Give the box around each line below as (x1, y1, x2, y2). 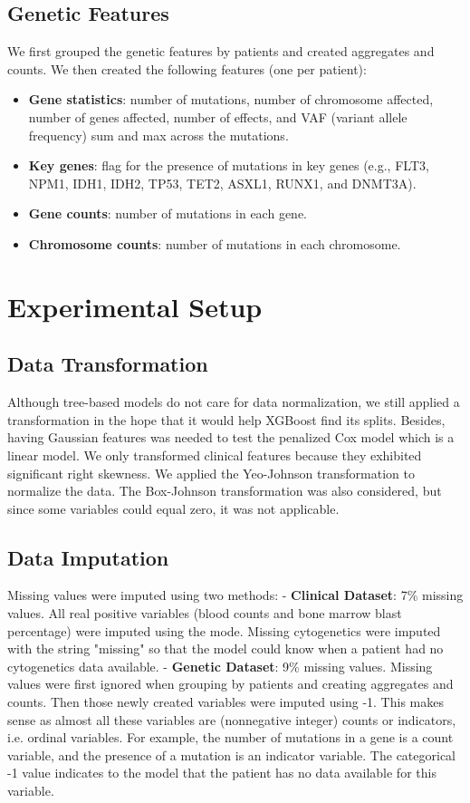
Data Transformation (7, 350, 208, 378)
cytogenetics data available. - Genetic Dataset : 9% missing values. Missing (7, 656, 433, 675)
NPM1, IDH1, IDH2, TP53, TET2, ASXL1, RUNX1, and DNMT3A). (28, 173, 417, 192)
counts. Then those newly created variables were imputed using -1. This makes (7, 692, 444, 711)
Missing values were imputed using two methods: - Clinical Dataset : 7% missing (7, 585, 464, 605)
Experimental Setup (7, 287, 263, 324)
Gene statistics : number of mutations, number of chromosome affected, (28, 90, 434, 109)
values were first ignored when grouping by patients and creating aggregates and (7, 674, 454, 693)
